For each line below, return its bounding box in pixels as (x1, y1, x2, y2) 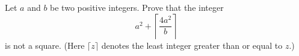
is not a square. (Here (5, 39, 85, 51)
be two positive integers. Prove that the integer (50, 1, 224, 13)
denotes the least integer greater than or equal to (101, 39, 283, 51)
